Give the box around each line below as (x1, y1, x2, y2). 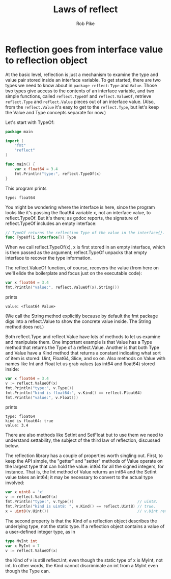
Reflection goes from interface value (5, 43, 163, 55)
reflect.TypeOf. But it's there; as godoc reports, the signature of (5, 215, 139, 221)
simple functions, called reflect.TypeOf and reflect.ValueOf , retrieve (5, 93, 152, 99)
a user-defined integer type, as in (5, 528, 75, 535)
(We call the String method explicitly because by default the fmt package (5, 313, 158, 319)
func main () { (5, 162, 36, 167)
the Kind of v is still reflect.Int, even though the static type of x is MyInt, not (5, 557, 163, 563)
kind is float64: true (5, 418, 53, 424)
